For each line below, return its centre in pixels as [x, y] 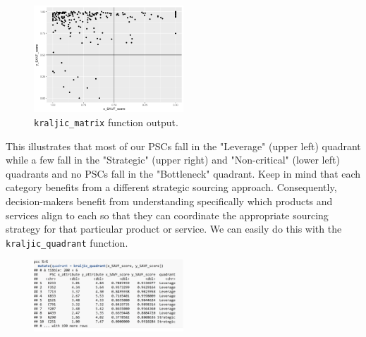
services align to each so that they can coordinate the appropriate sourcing [167, 215]
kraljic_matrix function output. [106, 122]
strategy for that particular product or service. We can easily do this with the [174, 229]
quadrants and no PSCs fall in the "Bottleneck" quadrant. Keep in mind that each [183, 173]
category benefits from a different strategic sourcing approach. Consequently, [171, 187]
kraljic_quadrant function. [67, 242]
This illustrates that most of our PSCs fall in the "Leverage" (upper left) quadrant [183, 146]
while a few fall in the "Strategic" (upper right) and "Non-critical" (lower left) [173, 160]
